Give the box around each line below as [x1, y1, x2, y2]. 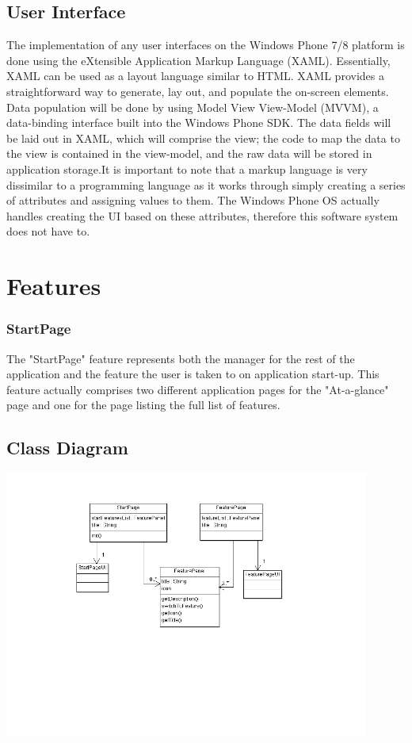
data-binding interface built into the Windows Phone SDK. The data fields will [6, 114, 391, 131]
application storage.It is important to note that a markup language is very [6, 160, 368, 177]
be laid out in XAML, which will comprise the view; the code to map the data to [6, 129, 400, 146]
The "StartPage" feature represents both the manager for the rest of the [6, 350, 355, 366]
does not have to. [6, 223, 90, 239]
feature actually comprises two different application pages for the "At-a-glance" [6, 381, 389, 397]
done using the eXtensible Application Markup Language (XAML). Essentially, [6, 52, 391, 68]
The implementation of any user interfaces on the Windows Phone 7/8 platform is [6, 36, 405, 53]
